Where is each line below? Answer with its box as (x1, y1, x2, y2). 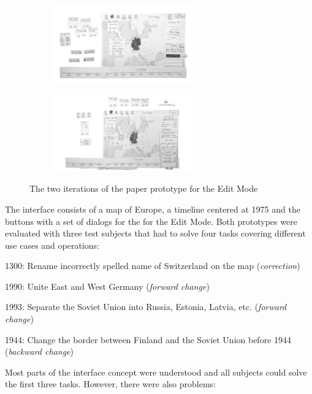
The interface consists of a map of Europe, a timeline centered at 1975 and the (5, 202, 300, 215)
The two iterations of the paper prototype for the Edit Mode (29, 182, 258, 195)
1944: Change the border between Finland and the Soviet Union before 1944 (5, 333, 292, 346)
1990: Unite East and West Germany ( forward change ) (5, 279, 210, 292)
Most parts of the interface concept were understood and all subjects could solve (5, 365, 307, 378)
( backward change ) (5, 345, 74, 358)
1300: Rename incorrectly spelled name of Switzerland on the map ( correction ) (5, 259, 300, 272)
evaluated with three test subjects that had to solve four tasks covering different (5, 227, 306, 240)
